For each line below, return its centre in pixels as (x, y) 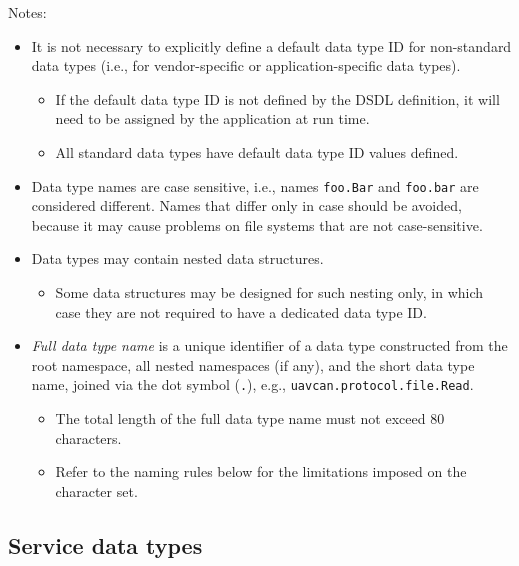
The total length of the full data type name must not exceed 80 (250, 418)
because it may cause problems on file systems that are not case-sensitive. (257, 224)
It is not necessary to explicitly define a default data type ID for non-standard (271, 45)
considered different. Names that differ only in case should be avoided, (246, 205)
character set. (96, 490)
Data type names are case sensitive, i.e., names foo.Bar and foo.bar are (255, 185)
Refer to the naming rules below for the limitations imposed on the (261, 471)
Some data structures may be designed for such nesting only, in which (269, 292)
